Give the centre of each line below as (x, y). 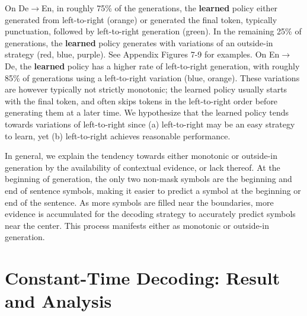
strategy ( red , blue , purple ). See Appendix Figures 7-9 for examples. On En (142, 54)
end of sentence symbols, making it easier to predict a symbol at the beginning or (153, 190)
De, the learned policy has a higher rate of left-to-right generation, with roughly (152, 66)
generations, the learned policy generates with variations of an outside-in (139, 42)
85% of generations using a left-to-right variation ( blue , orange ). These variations (152, 77)
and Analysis (58, 301)
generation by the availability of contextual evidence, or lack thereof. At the (143, 167)
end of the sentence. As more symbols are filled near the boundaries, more (139, 202)
